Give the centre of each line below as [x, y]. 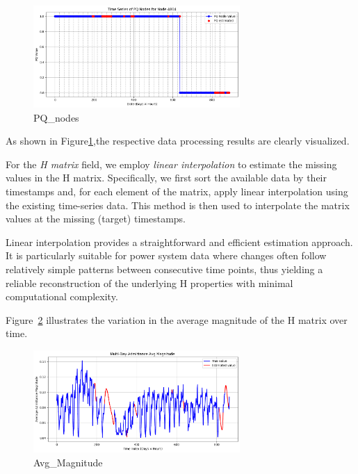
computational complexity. [62, 296]
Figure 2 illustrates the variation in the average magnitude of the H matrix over [177, 319]
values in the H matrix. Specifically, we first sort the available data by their [166, 178]
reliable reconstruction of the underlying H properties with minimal [149, 283]
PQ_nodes [56, 117]
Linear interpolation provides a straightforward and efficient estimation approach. [179, 242]
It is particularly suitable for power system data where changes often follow [166, 255]
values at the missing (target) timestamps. [96, 219]
